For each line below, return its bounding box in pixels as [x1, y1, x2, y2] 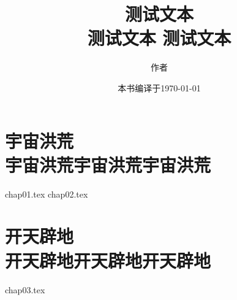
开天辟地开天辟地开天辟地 [5, 247, 211, 272]
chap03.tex [5, 283, 45, 296]
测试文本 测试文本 [87, 25, 231, 50]
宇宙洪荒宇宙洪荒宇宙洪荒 [5, 152, 211, 177]
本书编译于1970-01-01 [118, 81, 201, 94]
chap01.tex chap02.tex [5, 187, 88, 200]
